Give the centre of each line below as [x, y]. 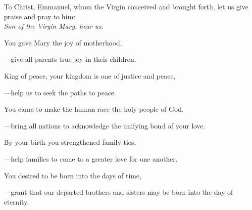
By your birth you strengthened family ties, [70, 142]
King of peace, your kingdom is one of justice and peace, [90, 75]
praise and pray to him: [40, 16]
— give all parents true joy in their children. [70, 59]
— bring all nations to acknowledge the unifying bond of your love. [105, 125]
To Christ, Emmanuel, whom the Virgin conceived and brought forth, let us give [126, 6]
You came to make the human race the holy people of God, [94, 109]
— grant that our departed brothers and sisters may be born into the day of [119, 192]
